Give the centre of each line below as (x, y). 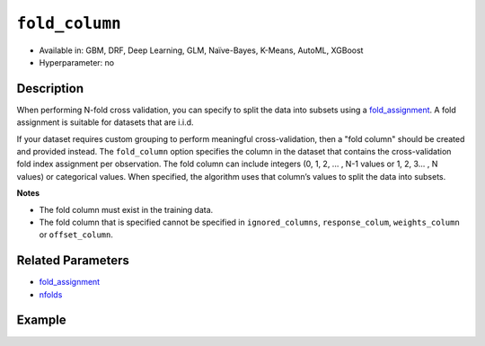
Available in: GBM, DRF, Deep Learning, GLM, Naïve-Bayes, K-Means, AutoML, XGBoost (201, 50)
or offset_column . (76, 235)
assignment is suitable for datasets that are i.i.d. (105, 122)
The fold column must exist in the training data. (126, 209)
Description (50, 89)
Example (41, 320)
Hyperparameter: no (77, 62)
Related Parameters (73, 261)
